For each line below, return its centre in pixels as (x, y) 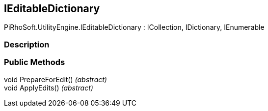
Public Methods (35, 62)
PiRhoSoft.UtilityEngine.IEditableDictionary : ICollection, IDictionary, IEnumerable (134, 27)
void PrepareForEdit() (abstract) (55, 79)
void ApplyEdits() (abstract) (49, 88)
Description (27, 44)
